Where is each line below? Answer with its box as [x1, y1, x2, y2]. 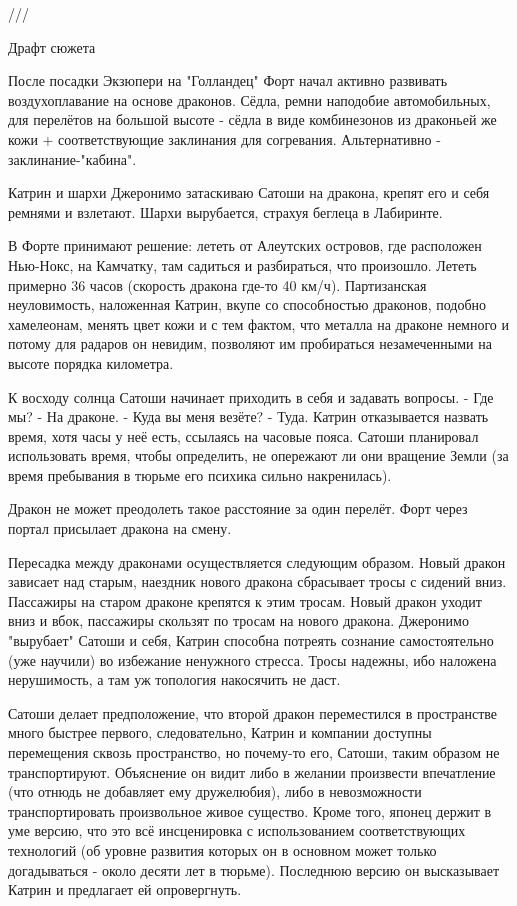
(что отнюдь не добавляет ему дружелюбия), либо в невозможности [8, 781, 422, 802]
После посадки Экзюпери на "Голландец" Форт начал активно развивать [8, 70, 448, 91]
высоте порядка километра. [8, 352, 174, 373]
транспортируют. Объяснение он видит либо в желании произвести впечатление [8, 761, 496, 782]
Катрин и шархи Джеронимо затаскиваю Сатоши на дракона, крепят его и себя [8, 182, 490, 203]
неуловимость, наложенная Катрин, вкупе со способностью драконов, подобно [8, 294, 487, 315]
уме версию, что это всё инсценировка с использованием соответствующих [8, 820, 466, 841]
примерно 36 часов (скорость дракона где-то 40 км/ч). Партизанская [8, 274, 427, 295]
